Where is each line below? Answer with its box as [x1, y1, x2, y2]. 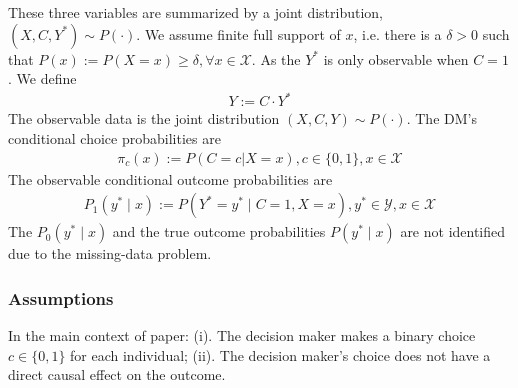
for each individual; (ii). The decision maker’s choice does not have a [70, 344, 491, 365]
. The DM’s [406, 108, 477, 129]
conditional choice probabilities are [8, 127, 221, 148]
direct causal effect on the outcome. [8, 364, 226, 385]
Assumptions [8, 285, 114, 310]
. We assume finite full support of [136, 23, 341, 44]
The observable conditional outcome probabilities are [8, 168, 333, 189]
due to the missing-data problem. [8, 243, 212, 264]
